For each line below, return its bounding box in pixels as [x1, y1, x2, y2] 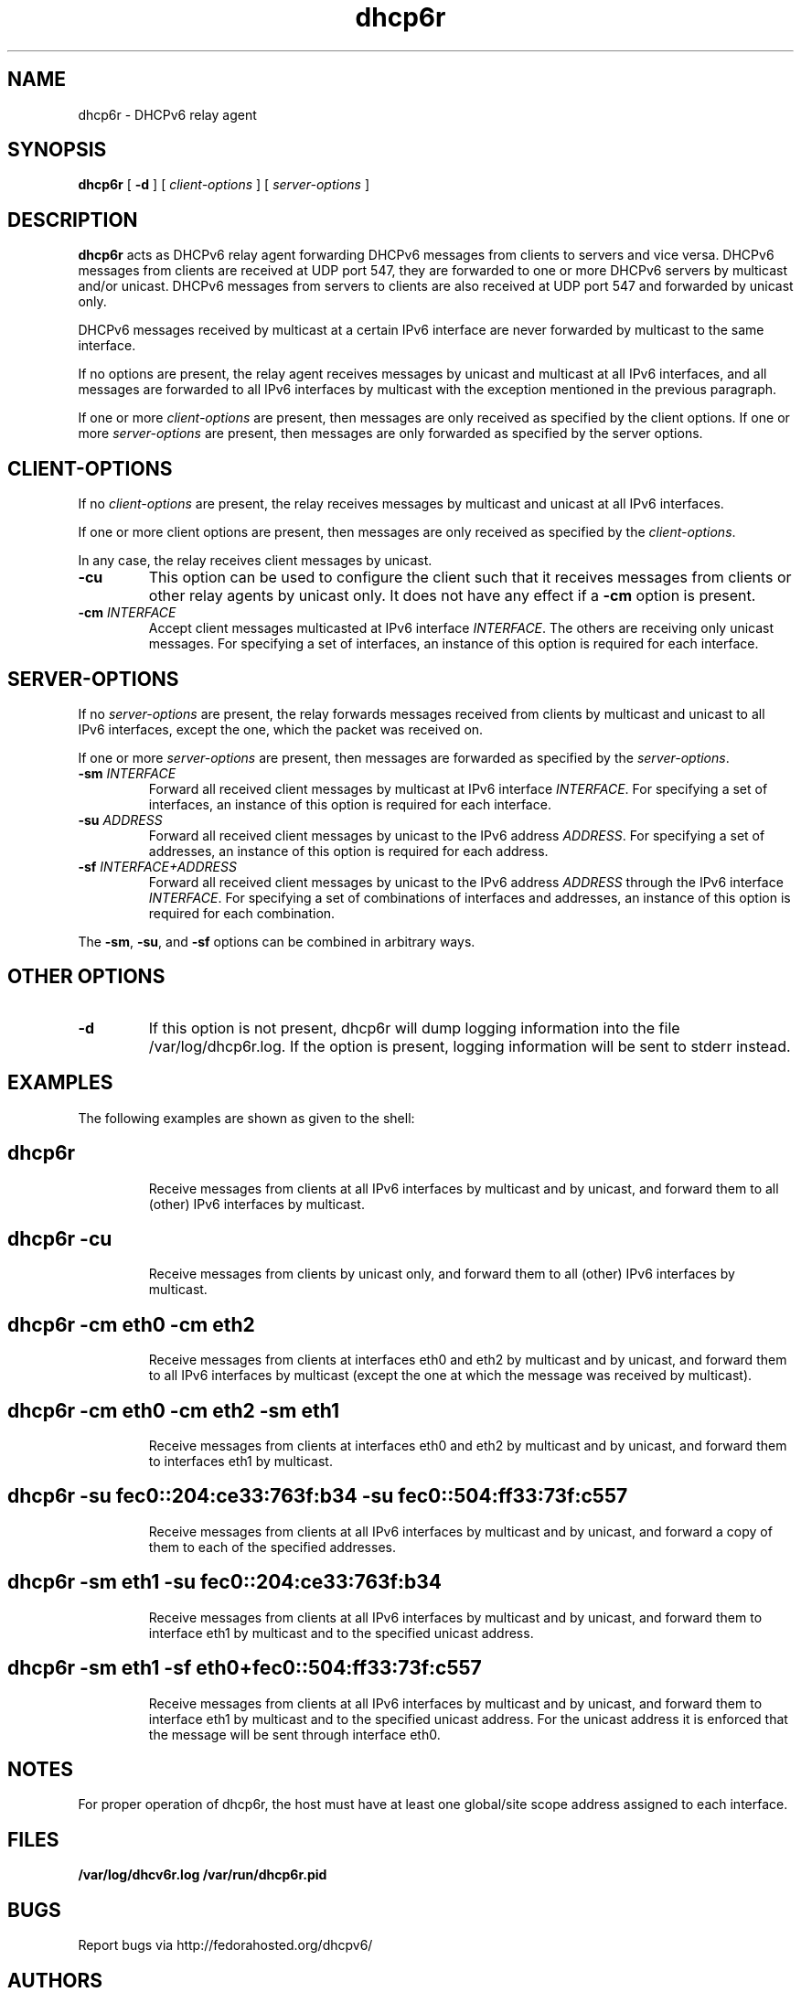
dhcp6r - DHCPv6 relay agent [78, 106, 257, 123]
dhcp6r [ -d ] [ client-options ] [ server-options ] [78, 177, 370, 193]
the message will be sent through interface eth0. [148, 1726, 441, 1742]
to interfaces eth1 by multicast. [148, 1453, 333, 1470]
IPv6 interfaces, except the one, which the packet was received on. [78, 721, 484, 737]
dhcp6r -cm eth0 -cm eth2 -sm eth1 [7, 1398, 339, 1422]
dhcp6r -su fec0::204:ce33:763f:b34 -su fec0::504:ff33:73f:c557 [7, 1484, 628, 1508]
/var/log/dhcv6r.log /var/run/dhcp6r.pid [78, 1867, 327, 1883]
